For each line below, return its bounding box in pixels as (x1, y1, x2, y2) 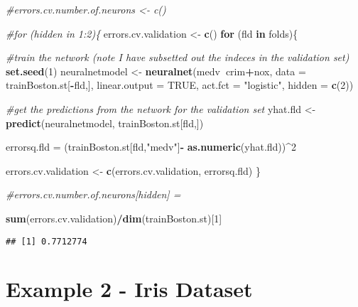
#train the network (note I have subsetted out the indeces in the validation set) (6, 50, 349, 65)
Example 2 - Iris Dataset (6, 274, 253, 303)
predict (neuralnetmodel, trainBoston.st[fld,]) (6, 115, 204, 130)
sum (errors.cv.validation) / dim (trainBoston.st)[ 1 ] (6, 210, 222, 225)
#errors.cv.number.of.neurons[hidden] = (6, 187, 181, 202)
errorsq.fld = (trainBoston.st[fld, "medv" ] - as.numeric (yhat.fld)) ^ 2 (6, 139, 297, 154)
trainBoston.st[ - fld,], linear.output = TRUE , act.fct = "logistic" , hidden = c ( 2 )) (6, 77, 354, 92)
